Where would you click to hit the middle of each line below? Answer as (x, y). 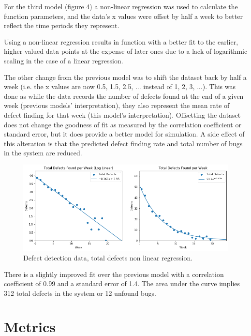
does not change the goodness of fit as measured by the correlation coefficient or (123, 124)
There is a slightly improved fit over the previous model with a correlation (114, 274)
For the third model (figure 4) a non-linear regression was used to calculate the (121, 6)
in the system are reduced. (43, 153)
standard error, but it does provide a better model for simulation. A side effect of (124, 134)
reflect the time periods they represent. (62, 25)
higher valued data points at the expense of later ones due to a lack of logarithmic (126, 51)
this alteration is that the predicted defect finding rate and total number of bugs (123, 143)
